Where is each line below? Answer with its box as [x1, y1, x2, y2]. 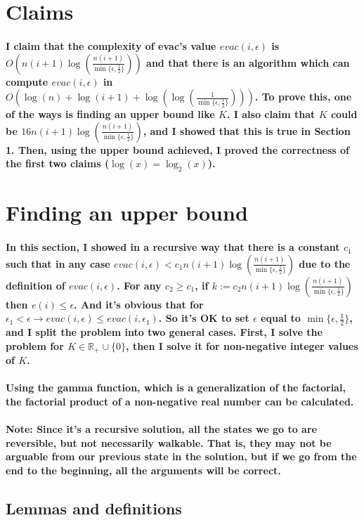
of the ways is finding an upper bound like [6, 107, 215, 122]
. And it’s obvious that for [74, 297, 204, 311]
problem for [6, 338, 64, 353]
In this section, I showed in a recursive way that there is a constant [6, 240, 340, 254]
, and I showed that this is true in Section [143, 123, 351, 138]
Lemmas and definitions [6, 497, 182, 519]
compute [6, 74, 48, 89]
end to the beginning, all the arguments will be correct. [6, 462, 281, 477]
